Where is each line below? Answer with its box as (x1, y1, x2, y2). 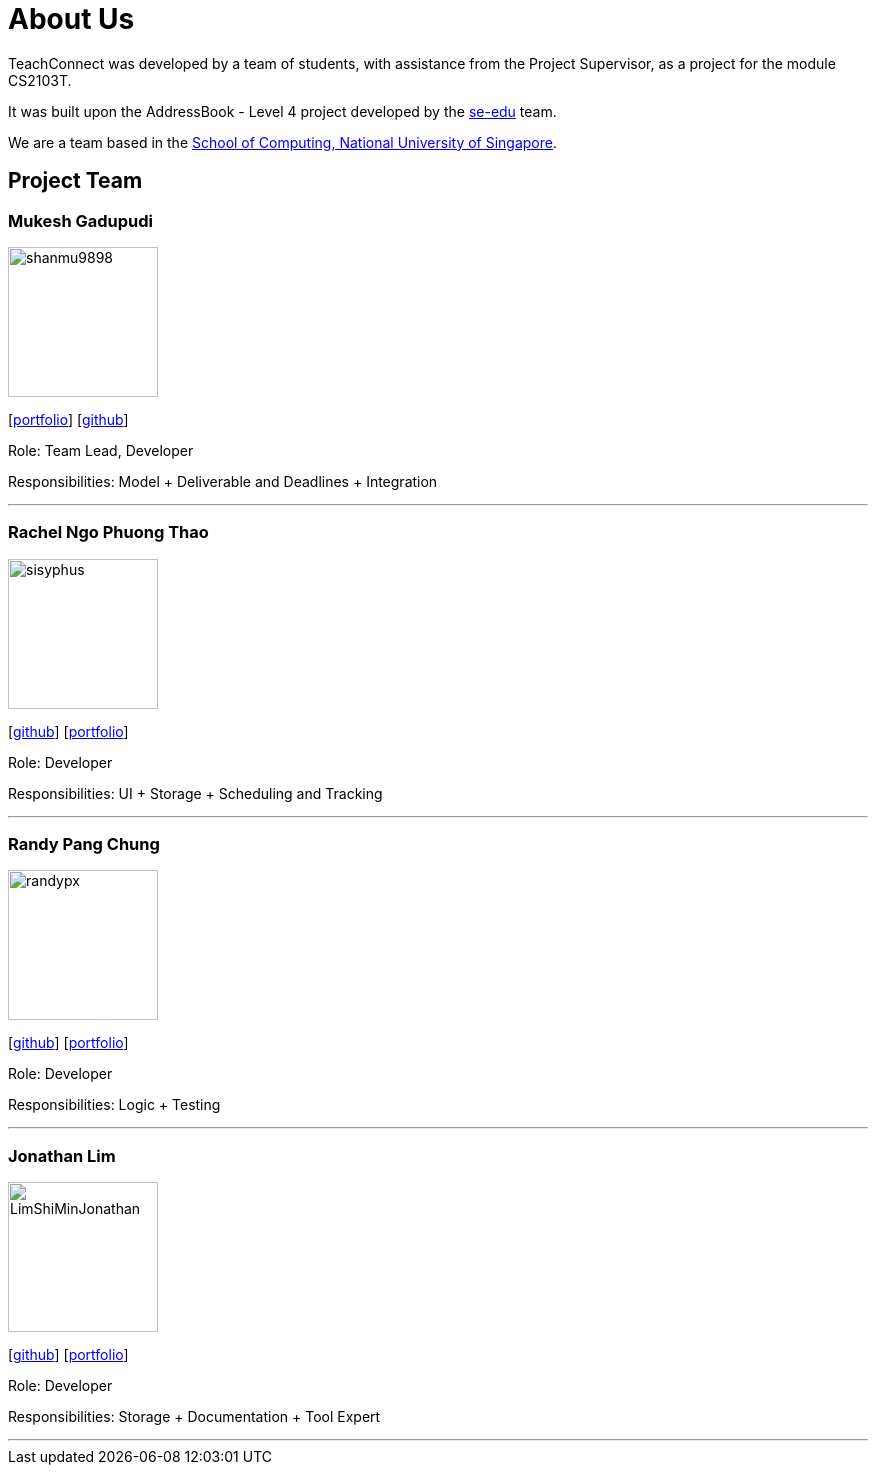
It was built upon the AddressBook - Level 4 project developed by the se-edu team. (8, 102, 557, 120)
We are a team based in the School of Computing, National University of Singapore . (8, 133, 558, 151)
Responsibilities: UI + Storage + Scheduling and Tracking (8, 784, 383, 802)
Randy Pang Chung (8, 834, 160, 855)
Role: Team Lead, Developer (8, 441, 194, 459)
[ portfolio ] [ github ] (8, 410, 129, 428)
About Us (8, 2, 135, 36)
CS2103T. (8, 71, 72, 89)
